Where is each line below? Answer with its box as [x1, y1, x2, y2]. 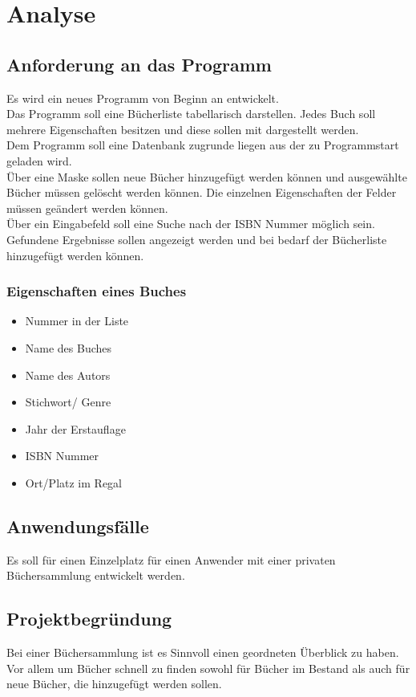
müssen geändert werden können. [6, 199, 168, 216]
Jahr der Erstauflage [25, 420, 126, 437]
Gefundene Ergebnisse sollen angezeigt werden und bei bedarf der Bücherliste [6, 230, 387, 247]
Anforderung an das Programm [6, 51, 272, 76]
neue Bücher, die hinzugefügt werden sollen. [6, 675, 222, 692]
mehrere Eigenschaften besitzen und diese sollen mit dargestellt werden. [6, 120, 359, 137]
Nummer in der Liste [25, 312, 129, 329]
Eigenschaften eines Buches [6, 281, 187, 301]
